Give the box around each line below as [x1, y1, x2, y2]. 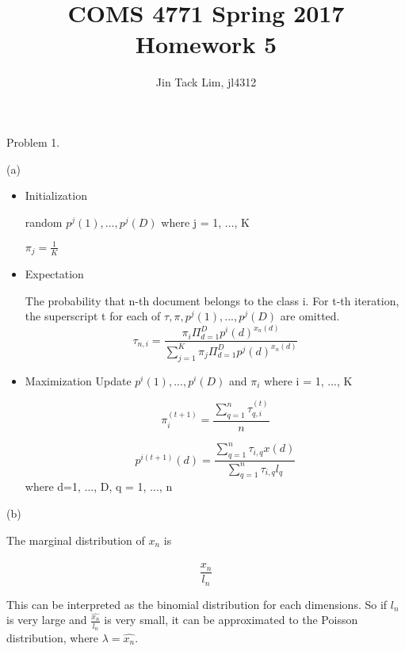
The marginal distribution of [6, 531, 145, 548]
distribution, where [6, 629, 99, 645]
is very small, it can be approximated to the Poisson [104, 611, 358, 628]
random [25, 213, 63, 230]
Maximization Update [25, 372, 132, 389]
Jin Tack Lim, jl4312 [155, 74, 257, 90]
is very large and [6, 611, 87, 628]
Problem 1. [6, 133, 60, 150]
